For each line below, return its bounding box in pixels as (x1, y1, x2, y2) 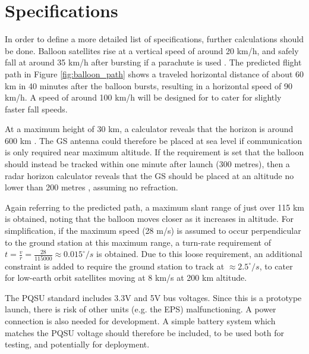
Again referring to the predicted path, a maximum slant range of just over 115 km (5, 201, 304, 213)
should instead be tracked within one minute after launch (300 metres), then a (5, 158, 290, 170)
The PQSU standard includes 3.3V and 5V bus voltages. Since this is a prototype (5, 291, 302, 303)
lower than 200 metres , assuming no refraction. (5, 181, 178, 193)
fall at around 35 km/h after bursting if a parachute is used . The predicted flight (5, 56, 302, 68)
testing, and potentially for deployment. (5, 338, 150, 350)
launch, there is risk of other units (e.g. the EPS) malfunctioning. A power (5, 303, 276, 315)
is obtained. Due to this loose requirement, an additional (96, 248, 302, 260)
